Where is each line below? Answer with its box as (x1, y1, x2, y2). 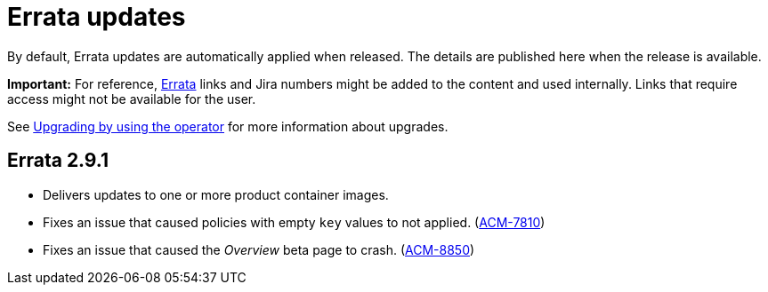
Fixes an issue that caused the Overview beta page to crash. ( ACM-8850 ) (43, 241, 475, 257)
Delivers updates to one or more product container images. (43, 186, 389, 202)
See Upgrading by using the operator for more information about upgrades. (7, 118, 449, 134)
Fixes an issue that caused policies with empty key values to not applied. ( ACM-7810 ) (43, 214, 546, 230)
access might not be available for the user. (7, 91, 256, 107)
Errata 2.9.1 (7, 149, 109, 172)
